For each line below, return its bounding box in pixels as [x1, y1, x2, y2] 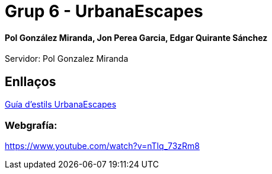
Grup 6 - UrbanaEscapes [5, 1, 203, 21]
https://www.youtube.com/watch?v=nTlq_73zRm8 [5, 140, 200, 151]
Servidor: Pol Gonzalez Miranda [5, 53, 129, 64]
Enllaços [5, 74, 56, 89]
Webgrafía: [5, 119, 57, 131]
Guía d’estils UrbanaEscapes [5, 99, 117, 110]
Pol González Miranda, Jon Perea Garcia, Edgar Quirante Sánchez [5, 32, 268, 43]
